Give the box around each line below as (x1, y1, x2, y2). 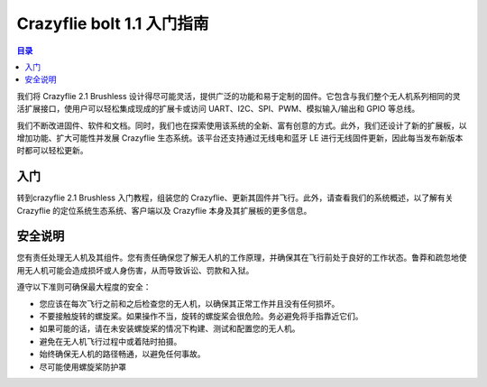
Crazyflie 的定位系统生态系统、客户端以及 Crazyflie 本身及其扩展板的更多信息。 (16, 205, 312, 216)
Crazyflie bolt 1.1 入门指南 (16, 14, 209, 33)
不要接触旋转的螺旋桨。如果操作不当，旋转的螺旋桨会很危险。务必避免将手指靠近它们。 (39, 311, 363, 322)
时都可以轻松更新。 (16, 145, 88, 156)
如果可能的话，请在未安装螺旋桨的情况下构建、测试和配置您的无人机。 (39, 323, 300, 334)
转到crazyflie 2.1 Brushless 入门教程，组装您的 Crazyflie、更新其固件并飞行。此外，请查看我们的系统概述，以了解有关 (16, 192, 454, 203)
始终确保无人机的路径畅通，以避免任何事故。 (39, 348, 206, 360)
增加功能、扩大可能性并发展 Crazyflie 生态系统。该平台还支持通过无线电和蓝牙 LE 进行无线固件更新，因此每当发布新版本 (16, 132, 464, 143)
